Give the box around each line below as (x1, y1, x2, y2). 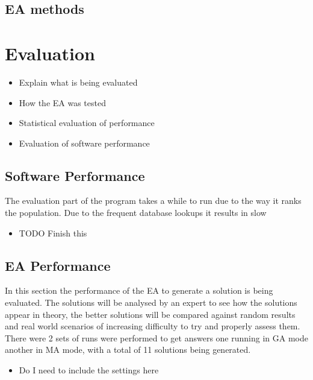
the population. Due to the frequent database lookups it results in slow (5, 206, 267, 219)
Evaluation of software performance (19, 136, 150, 149)
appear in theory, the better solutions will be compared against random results (5, 308, 296, 320)
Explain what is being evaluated (19, 75, 138, 88)
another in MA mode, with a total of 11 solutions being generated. (5, 343, 251, 356)
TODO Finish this (19, 226, 87, 239)
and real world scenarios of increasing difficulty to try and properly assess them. (5, 320, 300, 332)
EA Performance (5, 256, 111, 274)
